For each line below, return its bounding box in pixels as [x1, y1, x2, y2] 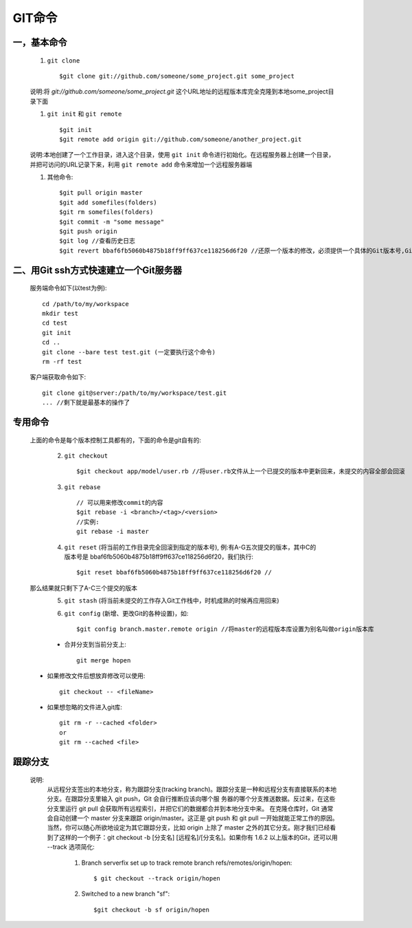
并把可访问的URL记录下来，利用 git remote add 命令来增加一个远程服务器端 [30, 160, 253, 169]
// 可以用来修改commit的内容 [76, 499, 163, 507]
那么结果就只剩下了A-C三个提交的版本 [30, 583, 137, 592]
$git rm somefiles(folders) [59, 208, 154, 216]
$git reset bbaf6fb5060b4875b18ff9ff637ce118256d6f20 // [76, 568, 273, 576]
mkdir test [42, 310, 79, 317]
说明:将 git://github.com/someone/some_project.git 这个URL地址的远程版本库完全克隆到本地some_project [30, 87, 329, 96]
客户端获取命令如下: [30, 373, 87, 381]
